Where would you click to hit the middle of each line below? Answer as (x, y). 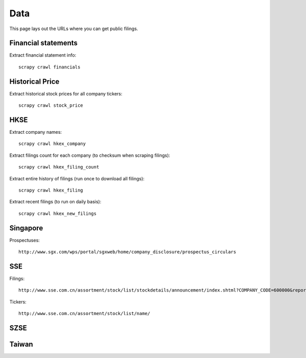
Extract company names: (36, 132)
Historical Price (34, 81)
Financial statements (44, 43)
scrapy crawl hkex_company (52, 144)
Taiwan (21, 344)
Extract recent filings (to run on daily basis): (55, 202)
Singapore (26, 228)
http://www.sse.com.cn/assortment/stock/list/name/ (84, 314)
